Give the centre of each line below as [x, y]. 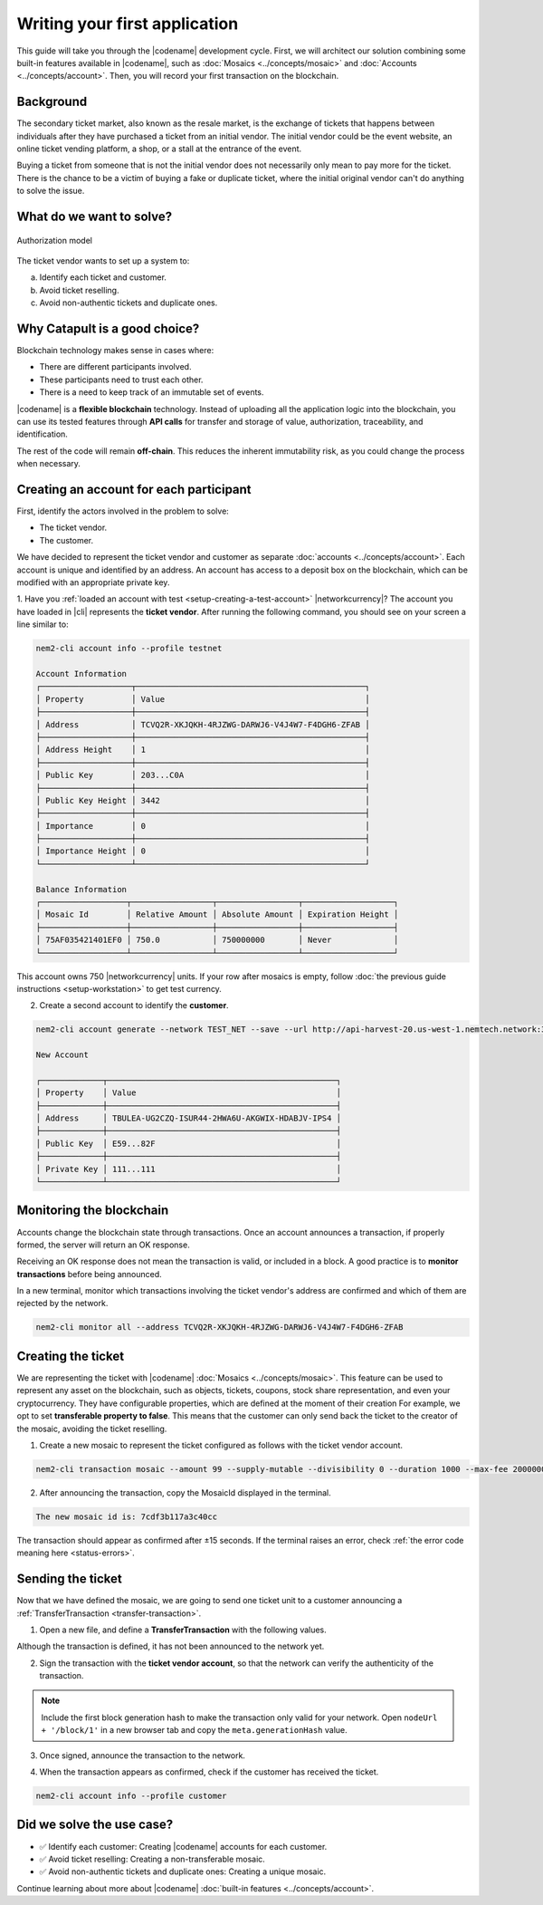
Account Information [81, 673]
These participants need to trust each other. [121, 380]
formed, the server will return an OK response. [103, 1245]
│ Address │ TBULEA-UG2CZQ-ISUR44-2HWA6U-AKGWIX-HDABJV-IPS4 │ [189, 1118]
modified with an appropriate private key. [93, 582]
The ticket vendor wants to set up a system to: [103, 260]
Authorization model [54, 240]
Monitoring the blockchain [93, 1211]
